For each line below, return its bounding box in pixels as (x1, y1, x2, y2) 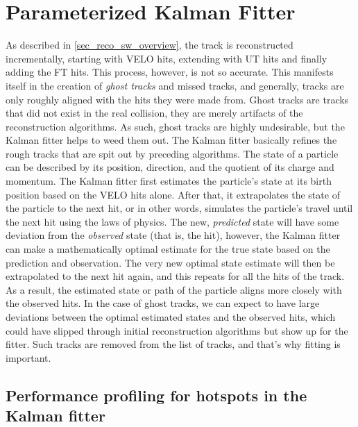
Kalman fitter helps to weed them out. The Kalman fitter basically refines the (6, 133, 337, 147)
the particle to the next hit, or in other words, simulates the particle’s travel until (6, 201, 353, 215)
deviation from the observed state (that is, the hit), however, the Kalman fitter (6, 228, 341, 242)
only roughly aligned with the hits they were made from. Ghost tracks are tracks (6, 92, 349, 106)
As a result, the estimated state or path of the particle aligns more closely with (6, 282, 342, 296)
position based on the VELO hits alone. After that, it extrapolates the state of (6, 187, 340, 201)
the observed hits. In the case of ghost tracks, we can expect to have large (6, 296, 320, 310)
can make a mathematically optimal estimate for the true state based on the (6, 242, 330, 256)
